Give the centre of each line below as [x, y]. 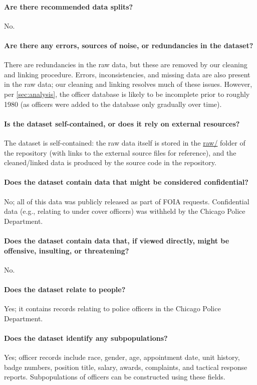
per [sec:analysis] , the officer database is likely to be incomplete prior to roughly [127, 94]
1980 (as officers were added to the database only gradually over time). [113, 104]
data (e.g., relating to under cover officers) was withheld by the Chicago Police [125, 211]
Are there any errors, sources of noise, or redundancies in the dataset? [129, 45]
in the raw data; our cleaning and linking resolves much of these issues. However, [128, 84]
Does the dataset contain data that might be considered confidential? [126, 182]
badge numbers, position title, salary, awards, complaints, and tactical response [126, 367]
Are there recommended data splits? [69, 6]
